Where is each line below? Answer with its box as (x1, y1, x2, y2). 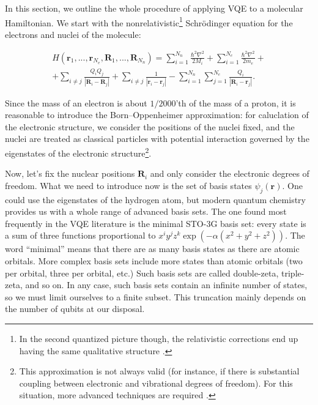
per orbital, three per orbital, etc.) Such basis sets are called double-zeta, (5, 266, 279, 279)
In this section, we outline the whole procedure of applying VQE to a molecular (5, 2, 303, 14)
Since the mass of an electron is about (5, 96, 147, 109)
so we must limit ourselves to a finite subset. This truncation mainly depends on (5, 290, 306, 303)
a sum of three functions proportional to (5, 229, 156, 242)
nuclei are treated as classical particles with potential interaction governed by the (5, 132, 309, 145)
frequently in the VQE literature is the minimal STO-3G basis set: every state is (5, 217, 306, 229)
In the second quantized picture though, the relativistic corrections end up (19, 332, 298, 344)
